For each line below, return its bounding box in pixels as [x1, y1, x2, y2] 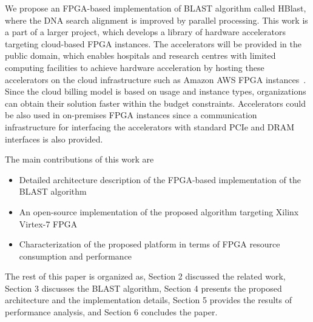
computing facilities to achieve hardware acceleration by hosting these [5, 61, 264, 73]
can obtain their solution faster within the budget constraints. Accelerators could [5, 96, 306, 109]
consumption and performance [19, 249, 132, 262]
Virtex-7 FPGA [19, 217, 78, 230]
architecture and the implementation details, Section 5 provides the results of [5, 293, 292, 306]
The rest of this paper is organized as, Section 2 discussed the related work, [5, 270, 286, 283]
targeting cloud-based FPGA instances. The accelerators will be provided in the [5, 37, 302, 50]
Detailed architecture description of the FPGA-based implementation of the [19, 173, 301, 186]
